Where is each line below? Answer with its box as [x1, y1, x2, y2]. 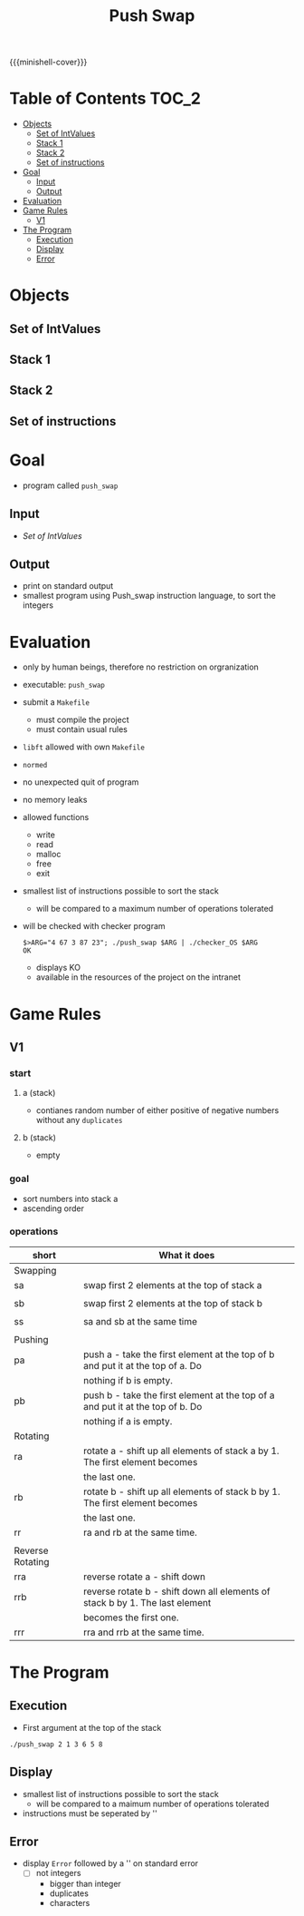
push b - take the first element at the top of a [82, 1389, 275, 1402]
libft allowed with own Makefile [22, 741, 145, 753]
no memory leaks [22, 795, 88, 806]
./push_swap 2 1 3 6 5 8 [9, 1739, 103, 1749]
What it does [157, 1248, 215, 1261]
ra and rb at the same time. [82, 1526, 197, 1539]
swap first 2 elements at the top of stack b [82, 1296, 263, 1309]
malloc [35, 849, 62, 860]
